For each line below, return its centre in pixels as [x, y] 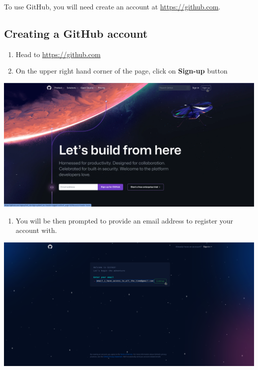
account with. [36, 230]
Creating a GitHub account [76, 33]
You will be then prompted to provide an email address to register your [124, 220]
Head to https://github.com [58, 54]
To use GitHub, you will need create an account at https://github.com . [112, 6]
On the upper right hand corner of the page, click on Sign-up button [122, 71]
